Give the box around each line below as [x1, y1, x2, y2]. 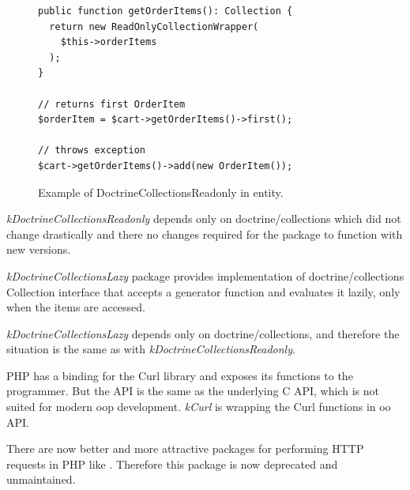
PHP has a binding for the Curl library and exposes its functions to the [6, 367, 353, 383]
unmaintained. [6, 471, 76, 488]
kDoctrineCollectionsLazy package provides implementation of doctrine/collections [6, 267, 404, 284]
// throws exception [38, 145, 146, 156]
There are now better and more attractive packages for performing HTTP [6, 440, 364, 457]
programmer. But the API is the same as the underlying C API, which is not [6, 383, 379, 399]
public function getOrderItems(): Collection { [38, 6, 293, 17]
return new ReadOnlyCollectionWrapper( [49, 21, 259, 32]
